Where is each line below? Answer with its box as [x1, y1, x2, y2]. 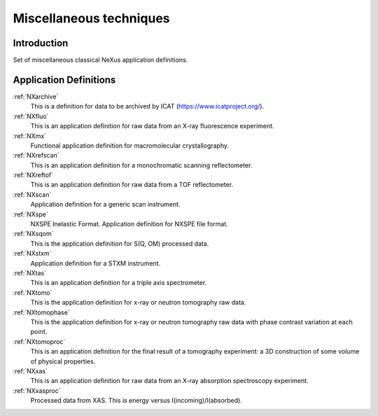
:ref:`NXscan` [13, 190, 52, 199]
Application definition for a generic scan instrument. [30, 200, 181, 209]
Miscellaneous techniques [13, 11, 170, 26]
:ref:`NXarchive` [13, 92, 59, 101]
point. [30, 328, 48, 336]
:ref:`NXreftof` [13, 171, 54, 179]
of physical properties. [30, 357, 96, 366]
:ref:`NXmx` [13, 132, 47, 140]
